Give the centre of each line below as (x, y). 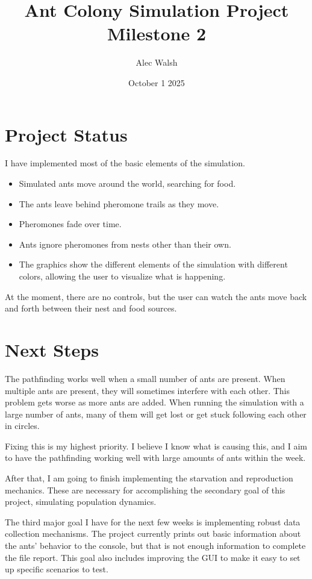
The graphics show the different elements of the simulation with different (153, 264)
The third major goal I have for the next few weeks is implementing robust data (153, 521)
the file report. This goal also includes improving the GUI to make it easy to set (153, 557)
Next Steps (52, 349)
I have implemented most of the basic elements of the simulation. (125, 163)
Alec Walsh (157, 62)
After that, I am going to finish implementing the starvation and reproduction (149, 478)
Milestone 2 (157, 33)
